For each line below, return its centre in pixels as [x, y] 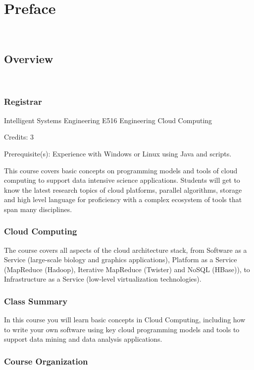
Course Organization [46, 361]
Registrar [23, 102]
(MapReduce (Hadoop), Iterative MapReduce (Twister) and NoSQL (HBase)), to [127, 269]
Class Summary [36, 301]
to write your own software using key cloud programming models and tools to [122, 329]
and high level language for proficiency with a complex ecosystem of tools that [123, 199]
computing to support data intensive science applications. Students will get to [122, 180]
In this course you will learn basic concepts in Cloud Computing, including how [125, 320]
